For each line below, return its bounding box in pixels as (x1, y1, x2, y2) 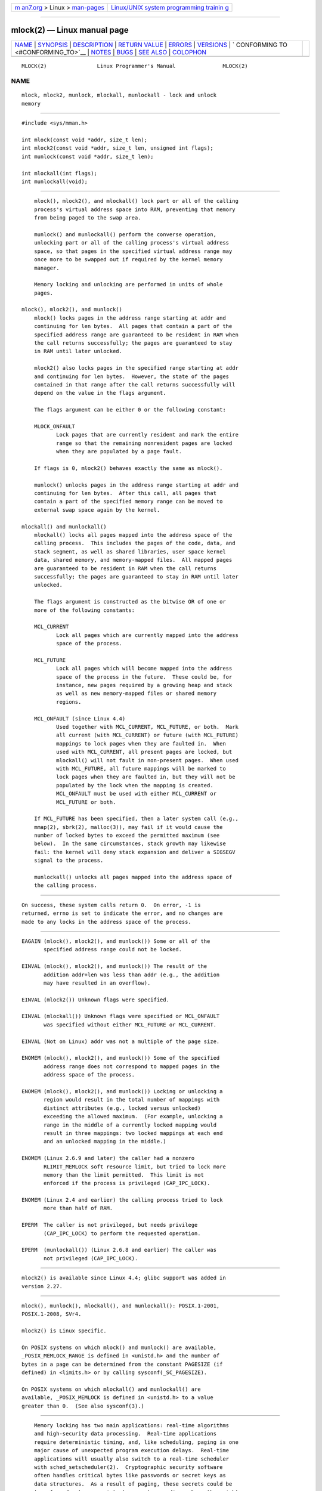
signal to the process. (33, 857, 104, 864)
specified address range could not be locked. (44, 946, 182, 953)
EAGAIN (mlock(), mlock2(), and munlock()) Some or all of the (21, 938, 210, 945)
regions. (55, 698, 82, 705)
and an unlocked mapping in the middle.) (44, 1138, 166, 1145)
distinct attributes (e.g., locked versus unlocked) (44, 1105, 201, 1112)
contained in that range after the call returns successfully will (33, 381, 236, 388)
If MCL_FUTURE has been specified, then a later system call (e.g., (33, 815, 239, 822)
